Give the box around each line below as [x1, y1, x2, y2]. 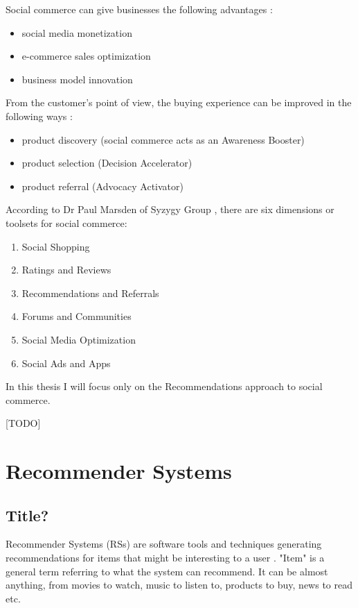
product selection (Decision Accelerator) [21, 155, 193, 170]
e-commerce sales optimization [21, 49, 151, 63]
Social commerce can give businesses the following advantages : [6, 2, 273, 16]
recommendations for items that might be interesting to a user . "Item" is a [6, 550, 325, 565]
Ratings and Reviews [21, 262, 111, 277]
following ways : [6, 108, 73, 123]
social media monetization [21, 25, 132, 40]
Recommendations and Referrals [21, 285, 159, 300]
